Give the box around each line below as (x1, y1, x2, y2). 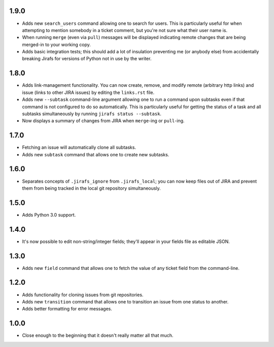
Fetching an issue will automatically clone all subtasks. (22, 145, 136, 151)
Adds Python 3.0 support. (22, 212, 76, 218)
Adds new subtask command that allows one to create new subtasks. (22, 151, 169, 157)
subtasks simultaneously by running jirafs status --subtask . (22, 111, 162, 117)
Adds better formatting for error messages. (22, 306, 113, 312)
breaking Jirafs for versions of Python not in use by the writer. (22, 56, 152, 62)
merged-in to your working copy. (22, 41, 91, 48)
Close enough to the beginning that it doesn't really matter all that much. (22, 332, 174, 338)
